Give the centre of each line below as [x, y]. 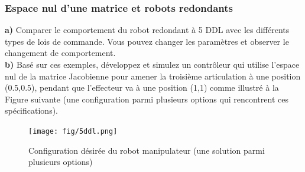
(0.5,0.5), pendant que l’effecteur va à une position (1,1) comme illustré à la [142, 87]
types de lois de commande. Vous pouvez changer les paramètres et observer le [147, 41]
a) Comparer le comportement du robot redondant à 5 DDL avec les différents [147, 30]
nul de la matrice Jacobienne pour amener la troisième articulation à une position [153, 76]
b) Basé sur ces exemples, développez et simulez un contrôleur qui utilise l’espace [152, 64]
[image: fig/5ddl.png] [73, 131]
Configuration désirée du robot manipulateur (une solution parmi [147, 150]
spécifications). [31, 110]
